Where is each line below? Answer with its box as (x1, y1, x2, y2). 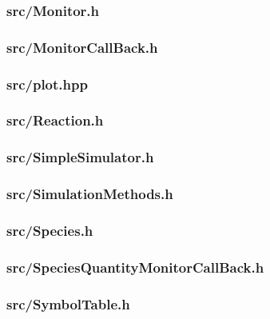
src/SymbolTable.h (6, 293, 130, 313)
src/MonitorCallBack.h (6, 37, 158, 57)
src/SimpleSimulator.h (6, 147, 154, 167)
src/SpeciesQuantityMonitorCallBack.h (6, 257, 264, 277)
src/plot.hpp (6, 74, 88, 94)
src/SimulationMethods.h (6, 184, 173, 204)
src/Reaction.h (6, 110, 104, 130)
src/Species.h (6, 220, 93, 240)
